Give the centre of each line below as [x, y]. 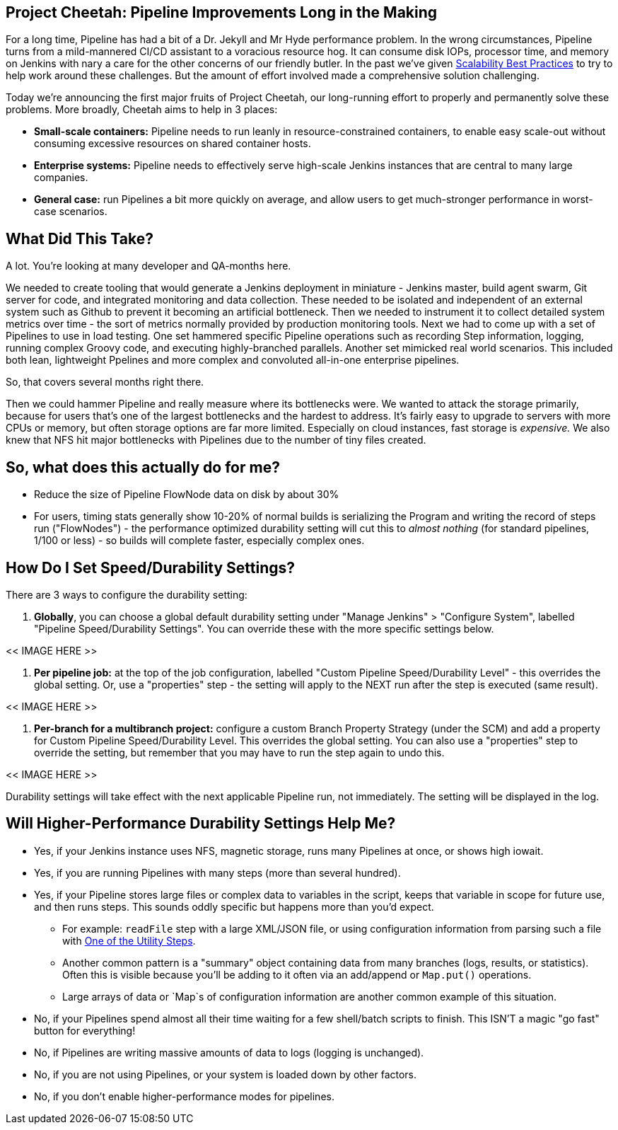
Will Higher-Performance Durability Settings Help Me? [201, 824]
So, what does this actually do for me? [143, 467]
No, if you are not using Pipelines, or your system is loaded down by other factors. [226, 1074]
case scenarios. [71, 212]
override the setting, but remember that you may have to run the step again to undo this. [239, 752]
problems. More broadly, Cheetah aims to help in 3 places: [142, 110]
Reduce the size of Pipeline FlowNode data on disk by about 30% [187, 495]
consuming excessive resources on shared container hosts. [173, 144]
